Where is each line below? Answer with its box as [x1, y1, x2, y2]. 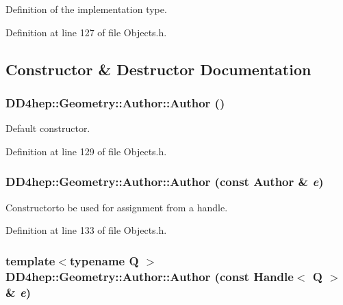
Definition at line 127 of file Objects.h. [5, 25, 167, 39]
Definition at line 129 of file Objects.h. [5, 144, 167, 158]
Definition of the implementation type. [5, 2, 167, 16]
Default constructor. [5, 121, 90, 135]
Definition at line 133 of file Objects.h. [5, 223, 167, 237]
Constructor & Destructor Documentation [5, 58, 312, 79]
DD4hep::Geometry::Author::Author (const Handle [5, 267, 294, 284]
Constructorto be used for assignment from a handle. [5, 200, 228, 214]
